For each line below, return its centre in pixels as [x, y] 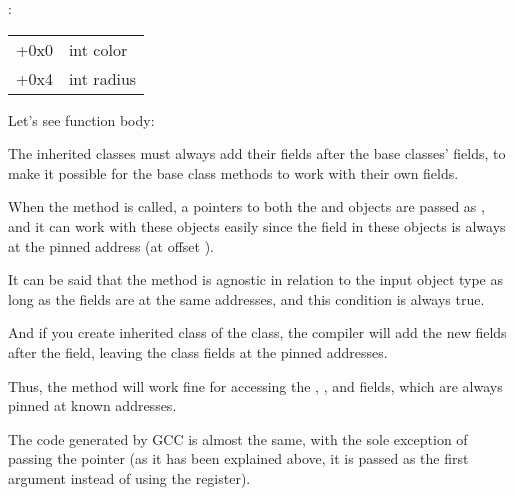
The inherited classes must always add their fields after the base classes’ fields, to [257, 153]
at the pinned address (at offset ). [111, 245]
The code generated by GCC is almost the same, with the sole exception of [238, 438]
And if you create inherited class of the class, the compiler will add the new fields [257, 332]
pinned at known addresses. [92, 405]
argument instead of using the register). [129, 477]
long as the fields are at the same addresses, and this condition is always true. [246, 298]
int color [98, 49]
